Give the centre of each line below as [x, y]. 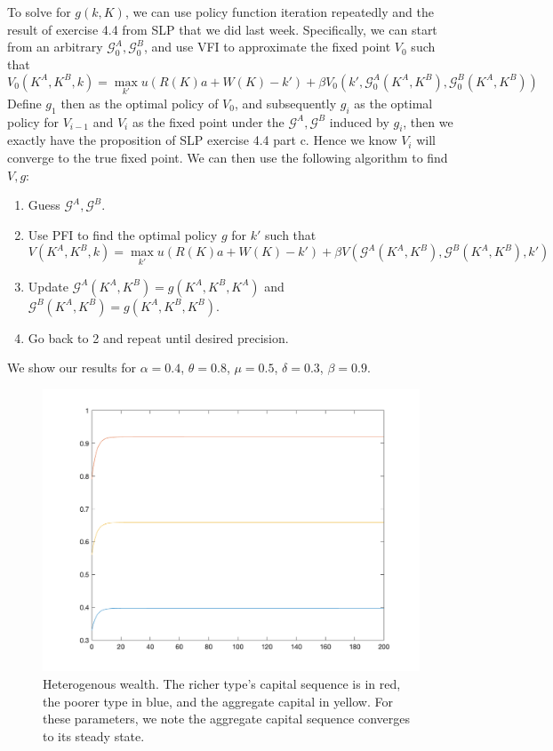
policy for [33, 121]
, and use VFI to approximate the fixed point [267, 47]
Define [24, 103]
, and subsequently [285, 103]
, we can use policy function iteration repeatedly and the [279, 12]
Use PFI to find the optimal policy [123, 234]
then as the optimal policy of [140, 103]
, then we [428, 121]
